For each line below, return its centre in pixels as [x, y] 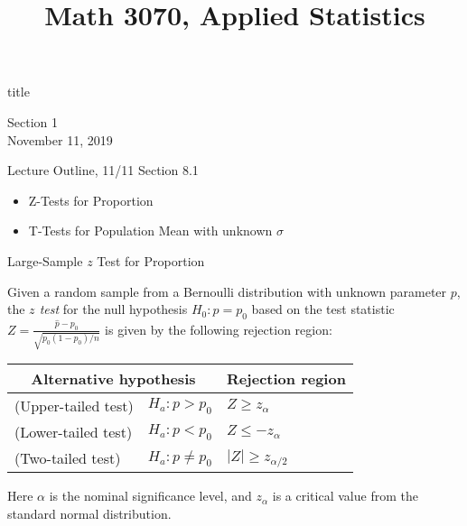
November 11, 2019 [60, 139]
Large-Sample [45, 260]
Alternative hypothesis [113, 379]
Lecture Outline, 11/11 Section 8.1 [103, 170]
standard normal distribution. [89, 514]
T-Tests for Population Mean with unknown [150, 231]
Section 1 [33, 121]
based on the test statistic [323, 309]
